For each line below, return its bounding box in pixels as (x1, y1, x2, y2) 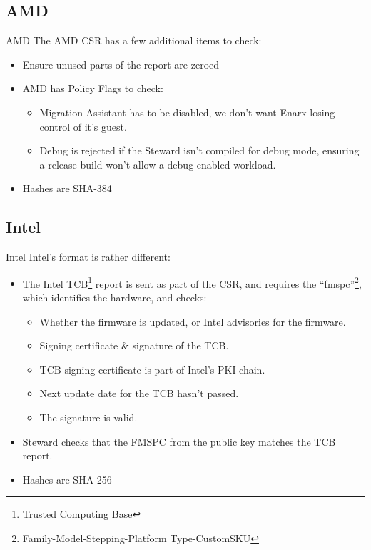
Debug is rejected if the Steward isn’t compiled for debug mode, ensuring (39, 143, 360, 158)
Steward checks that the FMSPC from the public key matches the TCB (22, 434, 336, 449)
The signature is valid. (39, 409, 138, 424)
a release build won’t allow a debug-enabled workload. (39, 156, 276, 171)
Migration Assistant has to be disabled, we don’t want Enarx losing (39, 104, 335, 119)
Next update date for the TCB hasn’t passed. (39, 386, 239, 401)
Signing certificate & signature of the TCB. (39, 338, 229, 353)
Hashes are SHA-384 (22, 181, 112, 196)
